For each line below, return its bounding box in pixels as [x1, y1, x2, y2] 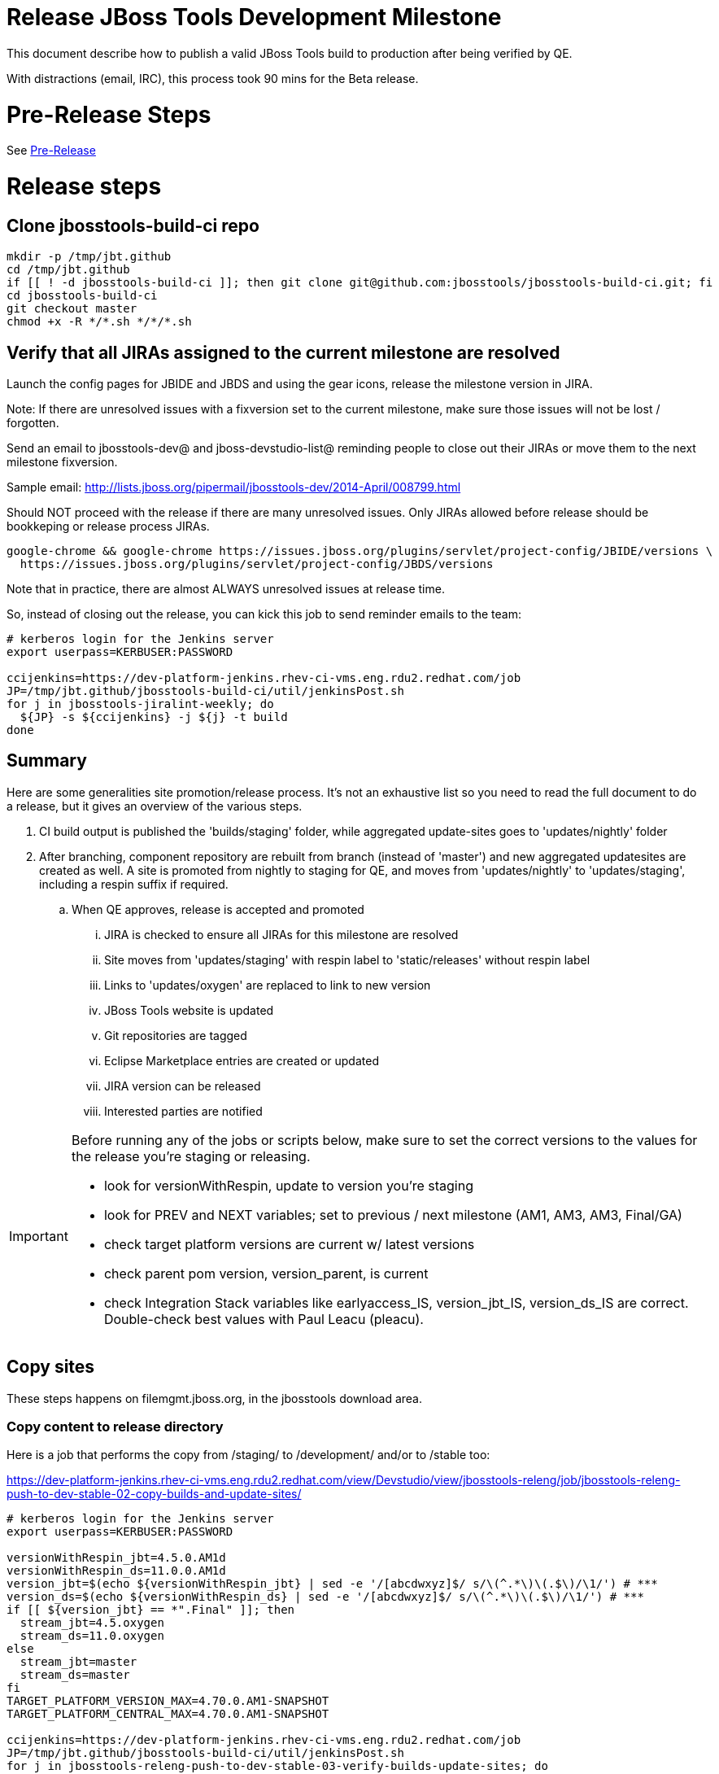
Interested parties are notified [104, 1103, 263, 1118]
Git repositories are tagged [104, 1028, 247, 1042]
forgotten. [7, 416, 59, 430]
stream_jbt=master [20, 1655, 137, 1669]
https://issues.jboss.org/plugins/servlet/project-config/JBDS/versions [20, 557, 494, 571]
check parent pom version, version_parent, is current [103, 1265, 429, 1282]
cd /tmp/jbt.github [7, 263, 130, 277]
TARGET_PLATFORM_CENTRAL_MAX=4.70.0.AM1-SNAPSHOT [7, 1707, 329, 1721]
